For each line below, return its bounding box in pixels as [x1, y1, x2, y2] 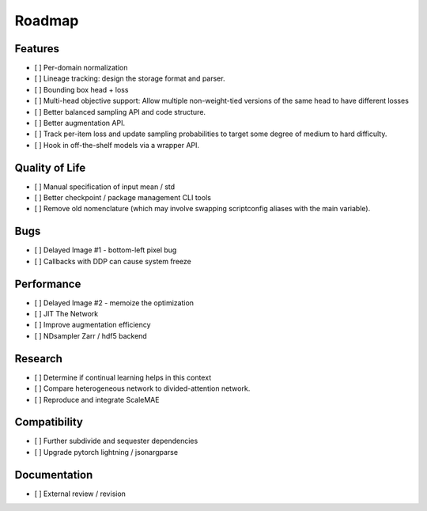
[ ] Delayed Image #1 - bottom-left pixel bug [34, 245, 177, 255]
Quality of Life [14, 161, 86, 174]
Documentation [14, 467, 93, 482]
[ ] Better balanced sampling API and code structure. [34, 107, 206, 116]
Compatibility [14, 415, 83, 429]
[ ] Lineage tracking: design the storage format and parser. [34, 74, 225, 83]
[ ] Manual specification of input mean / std [34, 182, 176, 191]
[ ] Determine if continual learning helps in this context [34, 373, 212, 382]
